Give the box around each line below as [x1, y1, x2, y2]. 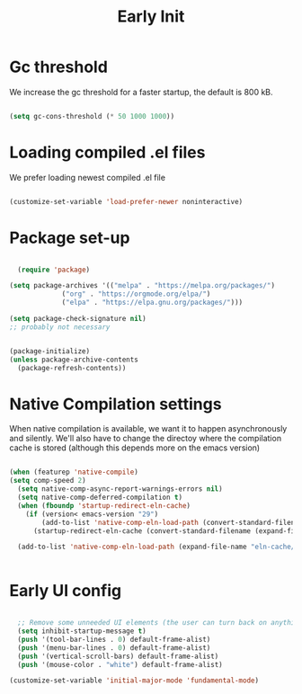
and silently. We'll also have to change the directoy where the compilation [9, 433, 281, 444]
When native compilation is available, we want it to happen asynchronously [9, 423, 288, 434]
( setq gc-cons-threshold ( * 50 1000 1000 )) [9, 111, 175, 120]
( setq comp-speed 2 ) [9, 476, 87, 485]
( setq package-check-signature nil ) [9, 315, 147, 324]
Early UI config [9, 581, 122, 601]
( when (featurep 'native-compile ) [9, 467, 139, 477]
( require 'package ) [17, 265, 91, 274]
